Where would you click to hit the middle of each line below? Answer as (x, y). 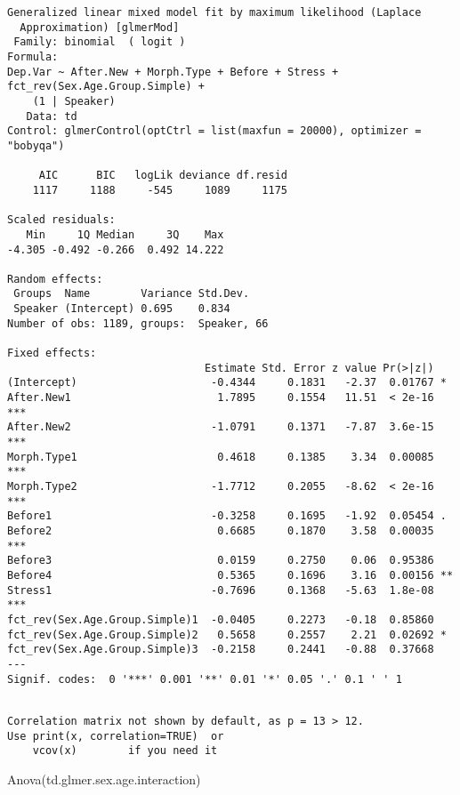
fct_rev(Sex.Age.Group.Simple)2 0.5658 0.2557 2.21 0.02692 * (227, 634)
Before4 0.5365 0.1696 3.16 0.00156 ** (230, 575)
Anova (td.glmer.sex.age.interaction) (104, 779)
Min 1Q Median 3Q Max (125, 234)
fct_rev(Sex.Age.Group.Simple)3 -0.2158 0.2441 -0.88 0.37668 (221, 650)
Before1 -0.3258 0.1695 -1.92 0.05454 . (227, 516)
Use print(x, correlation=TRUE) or (116, 736)
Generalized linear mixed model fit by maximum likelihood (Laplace (214, 12)
